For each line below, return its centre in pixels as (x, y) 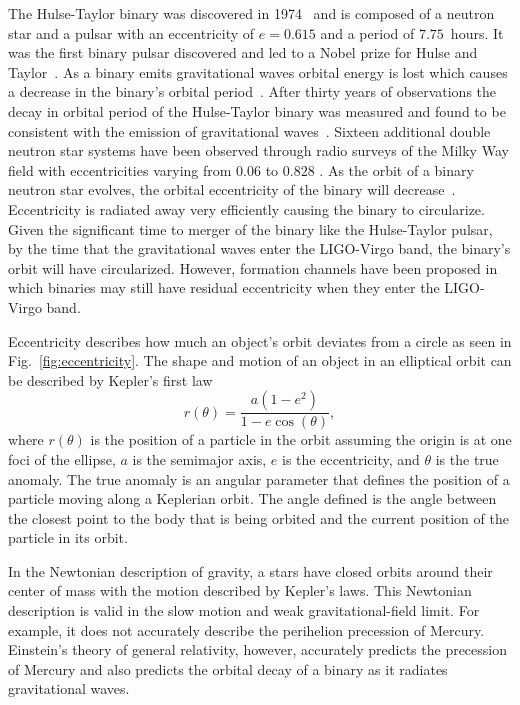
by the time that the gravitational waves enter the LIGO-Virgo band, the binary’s (259, 248)
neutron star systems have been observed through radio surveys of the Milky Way (258, 150)
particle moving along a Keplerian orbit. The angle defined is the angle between (252, 498)
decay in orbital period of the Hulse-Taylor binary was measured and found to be (257, 110)
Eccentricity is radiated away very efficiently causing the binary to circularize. (246, 208)
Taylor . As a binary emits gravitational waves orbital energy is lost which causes (258, 71)
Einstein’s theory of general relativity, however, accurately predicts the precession (258, 649)
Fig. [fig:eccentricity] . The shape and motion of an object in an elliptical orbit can (260, 360)
